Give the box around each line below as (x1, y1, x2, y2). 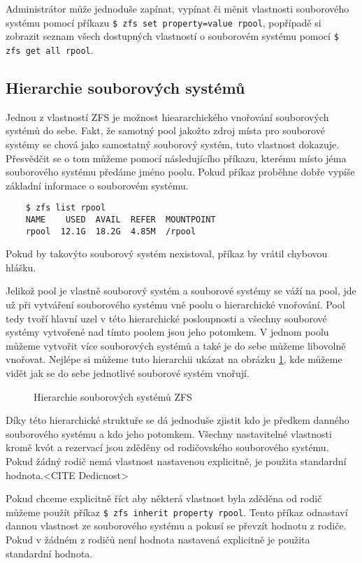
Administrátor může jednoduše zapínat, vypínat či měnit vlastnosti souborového (6, 1, 349, 15)
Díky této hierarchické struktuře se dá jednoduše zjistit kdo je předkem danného (6, 413, 349, 427)
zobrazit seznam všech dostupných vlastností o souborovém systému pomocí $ (6, 29, 339, 43)
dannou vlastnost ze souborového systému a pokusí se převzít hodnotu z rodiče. (6, 518, 347, 533)
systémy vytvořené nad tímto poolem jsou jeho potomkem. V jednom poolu (6, 325, 329, 339)
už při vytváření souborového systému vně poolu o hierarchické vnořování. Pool (6, 297, 345, 312)
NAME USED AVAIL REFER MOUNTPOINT (25, 214, 216, 225)
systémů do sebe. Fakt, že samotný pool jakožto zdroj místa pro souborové (6, 123, 325, 138)
